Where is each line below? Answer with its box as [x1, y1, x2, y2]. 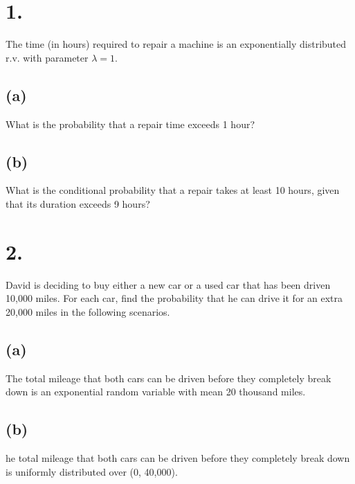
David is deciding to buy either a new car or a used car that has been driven [6, 277, 331, 292]
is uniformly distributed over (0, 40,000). [6, 464, 178, 478]
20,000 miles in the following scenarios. [6, 304, 170, 319]
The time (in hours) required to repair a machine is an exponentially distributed [6, 37, 347, 51]
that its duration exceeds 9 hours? [6, 196, 150, 210]
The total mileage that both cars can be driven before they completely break [6, 370, 331, 385]
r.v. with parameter [6, 50, 89, 64]
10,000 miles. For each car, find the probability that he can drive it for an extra [6, 291, 343, 305]
